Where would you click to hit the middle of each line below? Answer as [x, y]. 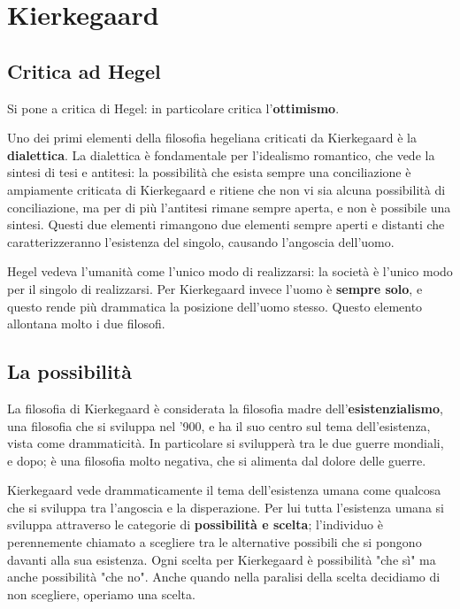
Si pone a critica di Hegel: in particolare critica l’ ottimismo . [173, 108]
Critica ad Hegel [84, 70]
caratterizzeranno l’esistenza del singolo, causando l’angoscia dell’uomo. [201, 241]
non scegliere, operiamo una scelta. [101, 594]
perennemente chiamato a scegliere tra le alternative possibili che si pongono [215, 542]
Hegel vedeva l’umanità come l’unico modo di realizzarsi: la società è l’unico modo [230, 271]
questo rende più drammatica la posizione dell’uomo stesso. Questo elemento [215, 306]
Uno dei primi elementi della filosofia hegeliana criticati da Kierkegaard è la [212, 138]
